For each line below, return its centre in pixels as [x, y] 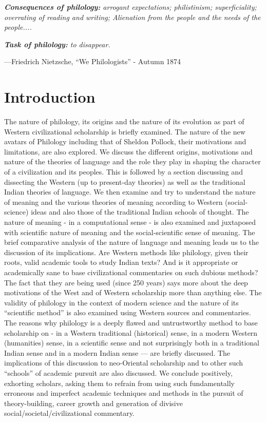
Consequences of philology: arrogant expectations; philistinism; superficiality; [130, 7]
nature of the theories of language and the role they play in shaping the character [132, 161]
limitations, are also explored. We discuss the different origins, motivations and [128, 151]
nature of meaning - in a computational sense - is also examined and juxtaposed [130, 222]
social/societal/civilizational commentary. [69, 413]
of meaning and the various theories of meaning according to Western [113, 202]
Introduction [50, 97]
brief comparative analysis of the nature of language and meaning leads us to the [131, 242]
